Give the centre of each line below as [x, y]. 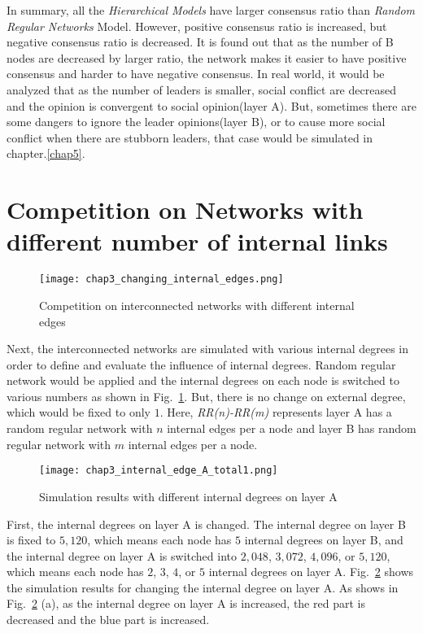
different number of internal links [197, 241]
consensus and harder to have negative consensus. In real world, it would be [196, 74]
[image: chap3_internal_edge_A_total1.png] [159, 471]
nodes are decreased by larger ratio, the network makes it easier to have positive [207, 57]
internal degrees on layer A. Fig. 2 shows [311, 572]
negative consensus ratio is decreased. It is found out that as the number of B [200, 42]
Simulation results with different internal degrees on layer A [188, 496]
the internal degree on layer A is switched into [122, 555]
